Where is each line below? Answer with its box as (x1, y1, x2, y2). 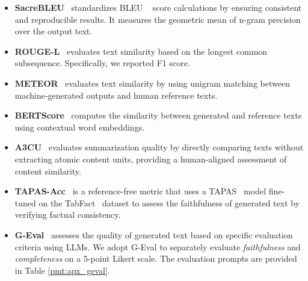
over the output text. (14, 25, 93, 37)
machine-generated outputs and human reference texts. (14, 88, 218, 101)
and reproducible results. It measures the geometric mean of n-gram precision (14, 13, 301, 25)
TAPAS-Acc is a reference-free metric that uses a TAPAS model (14, 185, 266, 197)
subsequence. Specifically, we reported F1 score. (14, 57, 190, 69)
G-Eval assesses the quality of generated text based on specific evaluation (14, 228, 293, 241)
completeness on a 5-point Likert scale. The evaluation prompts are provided (14, 252, 297, 265)
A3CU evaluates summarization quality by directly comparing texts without (14, 141, 304, 153)
